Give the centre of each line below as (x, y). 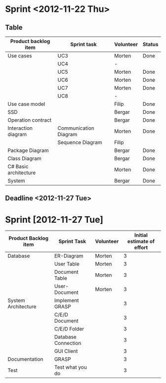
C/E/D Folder (69, 329)
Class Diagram (24, 158)
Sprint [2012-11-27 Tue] (54, 219)
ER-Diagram (69, 256)
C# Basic (18, 167)
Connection (68, 343)
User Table (67, 264)
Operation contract (30, 120)
